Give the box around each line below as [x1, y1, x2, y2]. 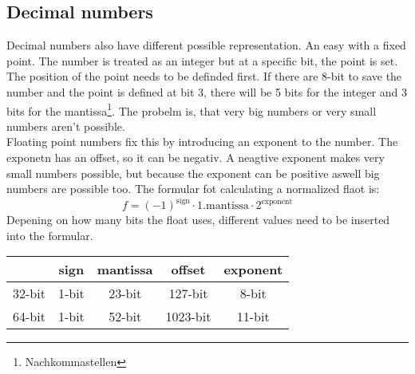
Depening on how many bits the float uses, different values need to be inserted [6, 211, 390, 228]
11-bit [236, 307, 270, 326]
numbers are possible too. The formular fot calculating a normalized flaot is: [6, 180, 380, 197]
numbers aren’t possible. [6, 117, 125, 134]
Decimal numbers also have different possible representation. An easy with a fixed [6, 37, 406, 53]
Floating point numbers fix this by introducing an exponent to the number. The [6, 133, 398, 150]
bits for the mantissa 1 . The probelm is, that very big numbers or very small [6, 100, 377, 119]
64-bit [13, 307, 45, 326]
